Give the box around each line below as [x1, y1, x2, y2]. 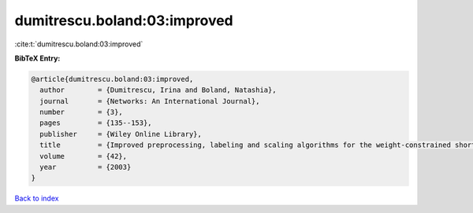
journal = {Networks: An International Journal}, [39, 97, 260, 105]
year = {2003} [39, 163, 132, 172]
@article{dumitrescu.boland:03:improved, [31, 75, 194, 83]
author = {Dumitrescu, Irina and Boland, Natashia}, [39, 86, 277, 94]
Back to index [14, 193, 59, 204]
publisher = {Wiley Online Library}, [39, 130, 203, 138]
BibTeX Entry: [14, 53, 61, 63]
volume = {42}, [39, 152, 128, 160]
